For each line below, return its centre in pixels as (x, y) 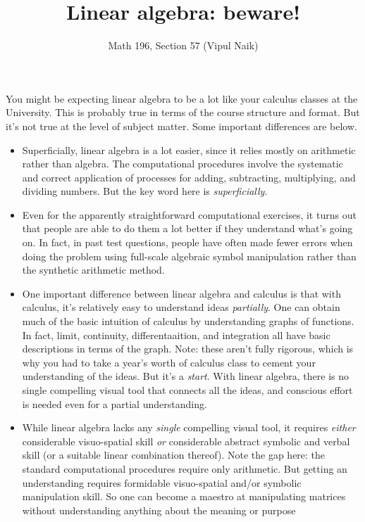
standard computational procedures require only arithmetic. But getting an (185, 468)
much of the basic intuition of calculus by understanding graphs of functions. (188, 321)
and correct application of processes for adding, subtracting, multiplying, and (189, 177)
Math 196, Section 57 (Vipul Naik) (183, 45)
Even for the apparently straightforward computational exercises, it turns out (189, 214)
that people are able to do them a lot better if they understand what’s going (187, 228)
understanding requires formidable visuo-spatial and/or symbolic (162, 482)
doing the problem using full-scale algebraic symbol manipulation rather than (189, 256)
